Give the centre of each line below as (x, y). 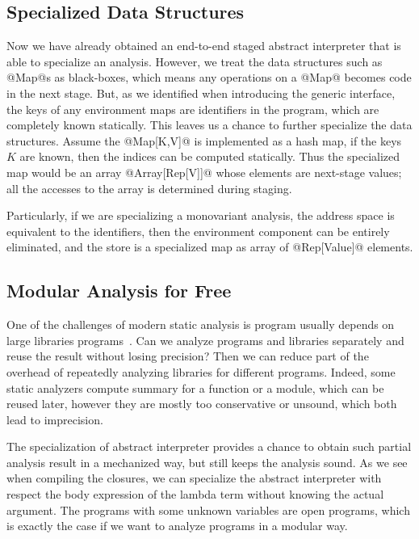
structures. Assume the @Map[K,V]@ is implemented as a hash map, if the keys (204, 140)
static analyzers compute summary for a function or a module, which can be (195, 387)
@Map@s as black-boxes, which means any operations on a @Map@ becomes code (209, 77)
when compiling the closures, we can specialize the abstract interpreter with (194, 478)
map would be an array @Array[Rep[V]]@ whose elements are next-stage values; (204, 172)
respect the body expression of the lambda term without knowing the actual (195, 494)
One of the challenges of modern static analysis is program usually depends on (201, 324)
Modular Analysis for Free (119, 291)
